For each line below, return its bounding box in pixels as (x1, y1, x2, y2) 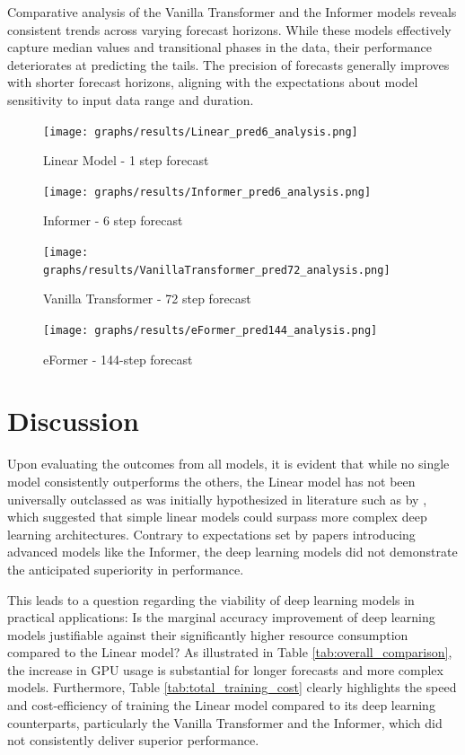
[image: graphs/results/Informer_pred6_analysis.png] (43, 185, 372, 198)
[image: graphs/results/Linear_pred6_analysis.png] (43, 125, 358, 138)
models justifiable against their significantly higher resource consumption (7, 625, 408, 644)
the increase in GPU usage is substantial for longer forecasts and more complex (7, 660, 443, 679)
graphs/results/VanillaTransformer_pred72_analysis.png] (43, 263, 390, 277)
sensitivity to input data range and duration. (7, 90, 254, 109)
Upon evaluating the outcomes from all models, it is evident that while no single (7, 454, 450, 473)
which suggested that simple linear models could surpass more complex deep (7, 507, 427, 526)
